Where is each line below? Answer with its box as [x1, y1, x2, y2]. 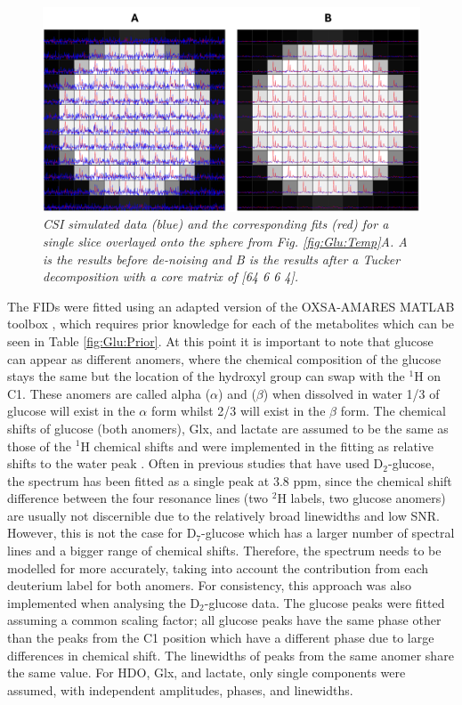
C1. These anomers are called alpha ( [7, 384, 211, 402]
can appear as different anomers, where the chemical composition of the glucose [7, 349, 442, 368]
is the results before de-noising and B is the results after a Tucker [43, 249, 401, 268]
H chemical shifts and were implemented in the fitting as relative [80, 436, 434, 455]
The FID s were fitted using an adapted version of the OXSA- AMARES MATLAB [7, 296, 455, 315]
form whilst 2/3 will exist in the [150, 401, 326, 420]
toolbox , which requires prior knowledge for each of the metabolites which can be [7, 314, 455, 333]
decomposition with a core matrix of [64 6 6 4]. [43, 267, 299, 286]
